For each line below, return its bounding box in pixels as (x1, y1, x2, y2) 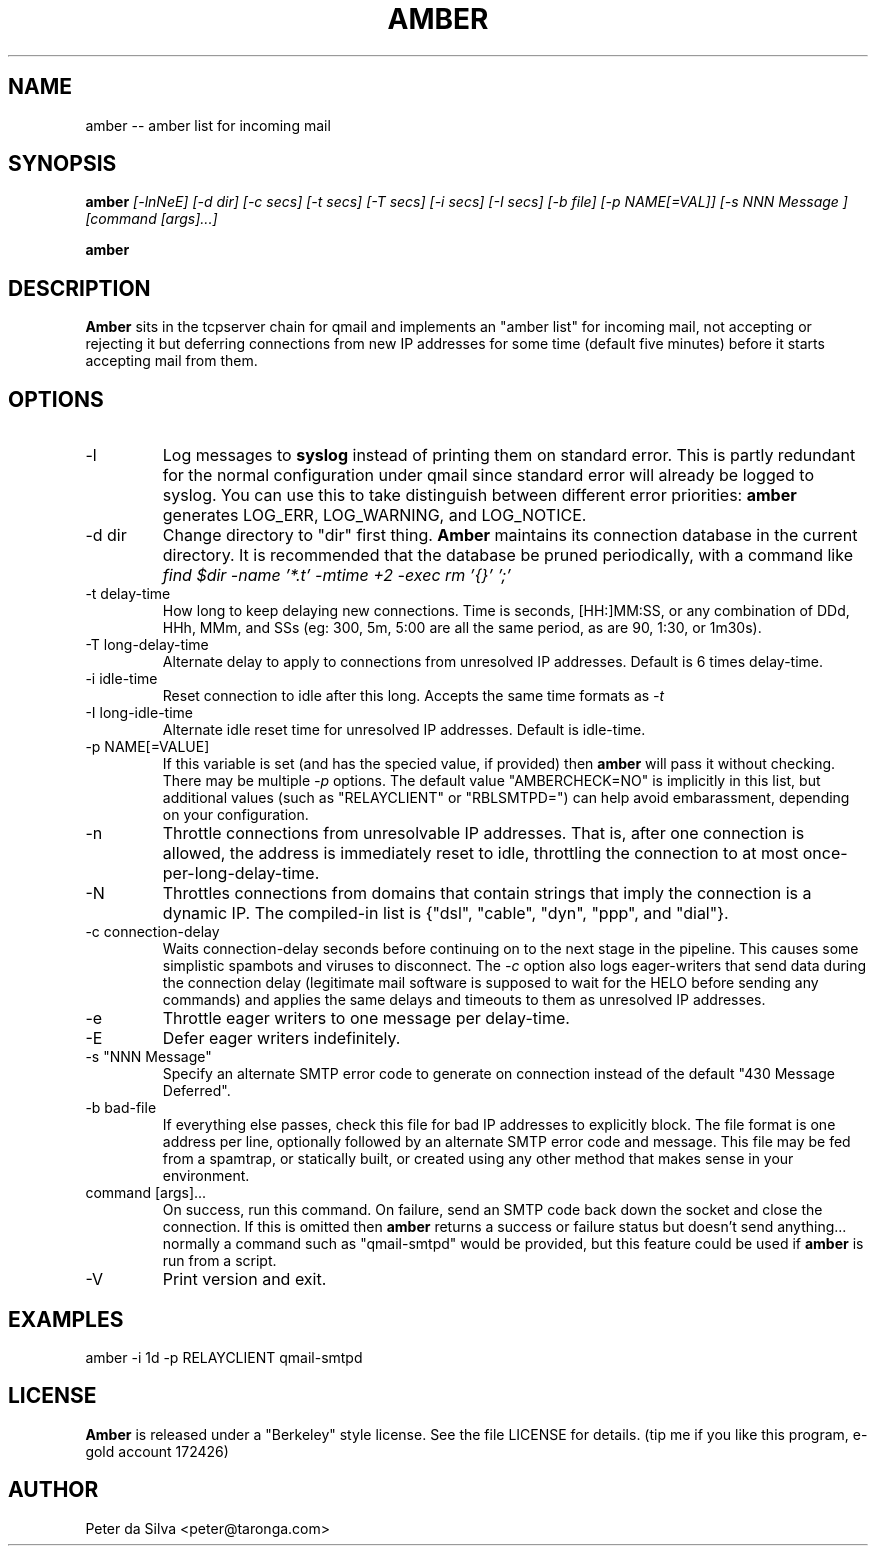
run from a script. (162, 1252, 277, 1270)
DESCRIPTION (8, 275, 151, 301)
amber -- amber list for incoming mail (85, 116, 331, 134)
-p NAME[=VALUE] (85, 738, 210, 756)
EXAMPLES (8, 1306, 124, 1332)
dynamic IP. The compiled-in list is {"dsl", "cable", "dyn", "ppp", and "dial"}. (162, 903, 729, 924)
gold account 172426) (85, 1442, 229, 1460)
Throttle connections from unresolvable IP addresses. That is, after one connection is (162, 823, 805, 844)
